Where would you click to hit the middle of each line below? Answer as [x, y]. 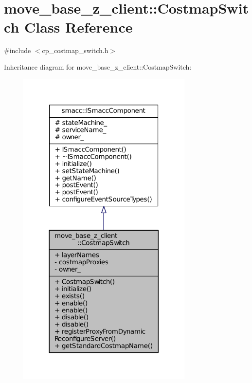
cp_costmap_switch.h [75, 50]
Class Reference [79, 27]
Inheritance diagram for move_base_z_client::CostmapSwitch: [98, 66]
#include [18, 50]
